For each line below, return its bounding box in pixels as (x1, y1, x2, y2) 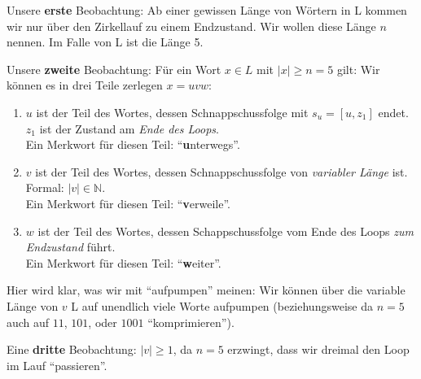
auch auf (7, 313, 50, 330)
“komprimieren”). (147, 313, 235, 330)
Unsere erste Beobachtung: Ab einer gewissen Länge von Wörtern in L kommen (7, 2, 407, 18)
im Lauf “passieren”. (7, 356, 107, 373)
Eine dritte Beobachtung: (7, 341, 137, 358)
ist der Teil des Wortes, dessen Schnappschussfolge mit (36, 103, 309, 120)
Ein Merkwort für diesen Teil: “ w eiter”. (25, 254, 221, 271)
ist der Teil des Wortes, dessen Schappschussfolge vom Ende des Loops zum (37, 222, 414, 239)
